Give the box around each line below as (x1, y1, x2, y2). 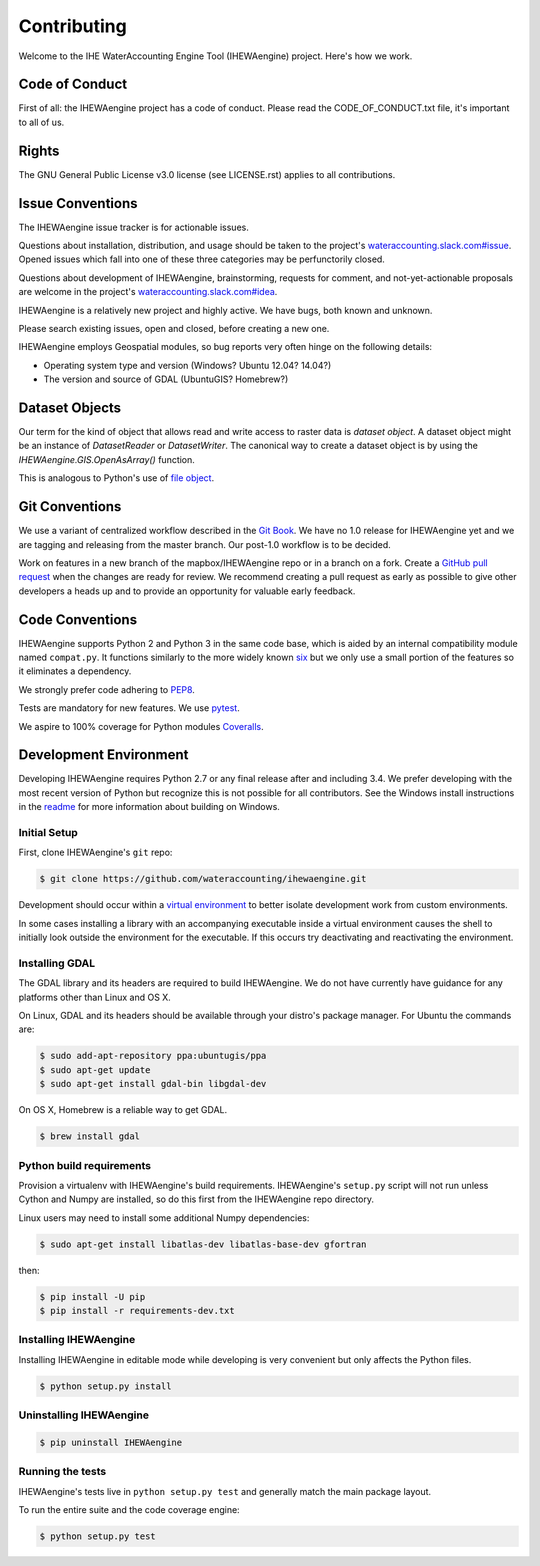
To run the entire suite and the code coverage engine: (18, 1504, 240, 1516)
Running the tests (18, 1465, 107, 1479)
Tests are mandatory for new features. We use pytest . (18, 702, 240, 714)
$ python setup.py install (39, 1380, 172, 1392)
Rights (18, 142, 60, 159)
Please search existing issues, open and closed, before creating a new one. (18, 323, 330, 334)
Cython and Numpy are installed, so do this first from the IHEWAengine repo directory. (18, 1193, 375, 1205)
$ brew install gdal (39, 1131, 140, 1142)
